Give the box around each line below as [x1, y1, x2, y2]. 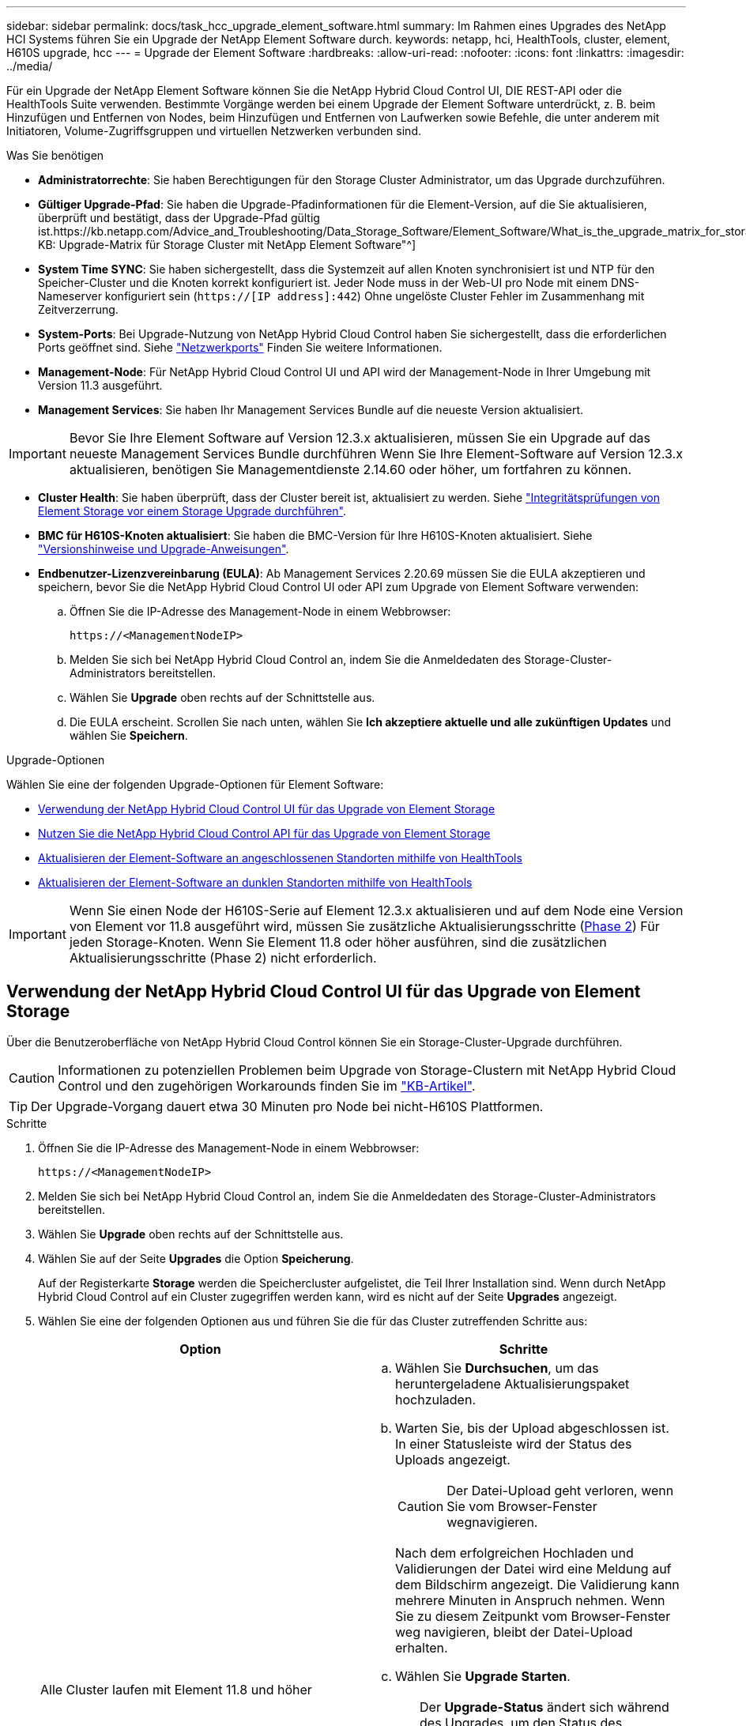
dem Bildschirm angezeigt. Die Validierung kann [395, 1576, 680, 1592]
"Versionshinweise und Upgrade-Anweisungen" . [38, 542, 289, 556]
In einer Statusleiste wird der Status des [395, 1435, 632, 1452]
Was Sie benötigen [6, 149, 104, 162]
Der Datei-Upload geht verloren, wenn [446, 1482, 674, 1498]
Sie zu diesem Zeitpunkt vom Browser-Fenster [395, 1607, 671, 1624]
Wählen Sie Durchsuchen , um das [395, 1359, 599, 1376]
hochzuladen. [395, 1391, 476, 1408]
